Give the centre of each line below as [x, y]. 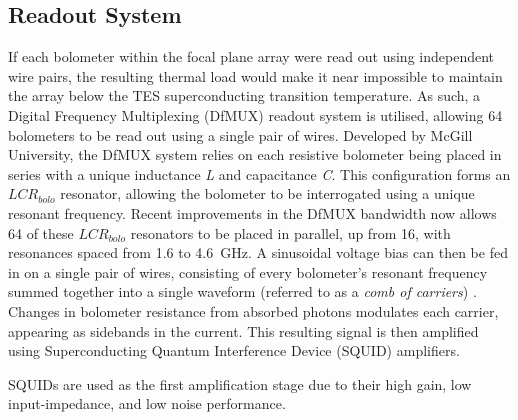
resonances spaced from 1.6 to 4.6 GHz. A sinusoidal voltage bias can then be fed [258, 252]
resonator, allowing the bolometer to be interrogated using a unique [267, 193]
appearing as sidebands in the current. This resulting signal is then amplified [243, 330]
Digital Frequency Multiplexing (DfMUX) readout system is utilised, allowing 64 [255, 114]
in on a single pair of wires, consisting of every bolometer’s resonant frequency [248, 271]
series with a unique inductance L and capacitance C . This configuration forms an [259, 173]
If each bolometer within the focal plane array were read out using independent [251, 56]
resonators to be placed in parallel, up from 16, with [290, 232]
